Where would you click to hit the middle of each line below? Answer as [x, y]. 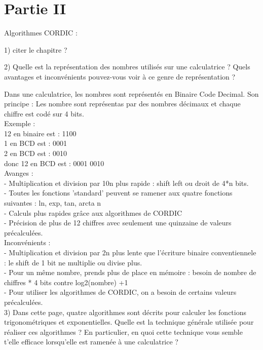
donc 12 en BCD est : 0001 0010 [54, 163]
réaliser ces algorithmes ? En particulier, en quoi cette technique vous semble [123, 332]
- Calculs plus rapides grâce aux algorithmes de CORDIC [93, 212]
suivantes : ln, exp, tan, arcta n [53, 203]
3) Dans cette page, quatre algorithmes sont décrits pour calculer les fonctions [125, 312]
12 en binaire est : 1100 [40, 133]
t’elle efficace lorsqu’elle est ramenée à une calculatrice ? [91, 342]
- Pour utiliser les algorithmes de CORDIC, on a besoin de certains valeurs [120, 292]
